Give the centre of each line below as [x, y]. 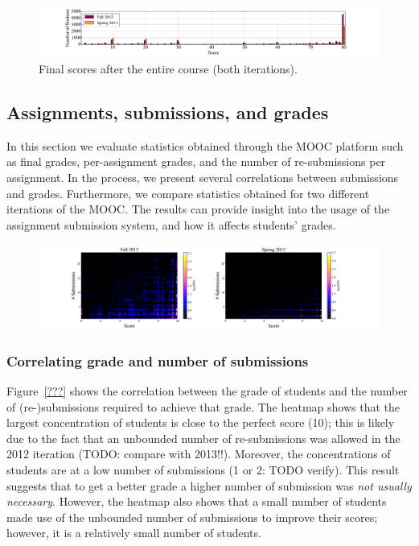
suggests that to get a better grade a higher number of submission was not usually [209, 485]
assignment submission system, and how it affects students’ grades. [171, 224]
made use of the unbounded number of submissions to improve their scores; [192, 517]
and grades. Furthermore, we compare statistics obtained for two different [188, 193]
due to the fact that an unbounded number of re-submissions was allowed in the [203, 438]
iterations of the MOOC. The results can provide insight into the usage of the [198, 209]
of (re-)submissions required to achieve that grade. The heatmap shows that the [203, 406]
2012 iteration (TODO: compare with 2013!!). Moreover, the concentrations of [199, 454]
